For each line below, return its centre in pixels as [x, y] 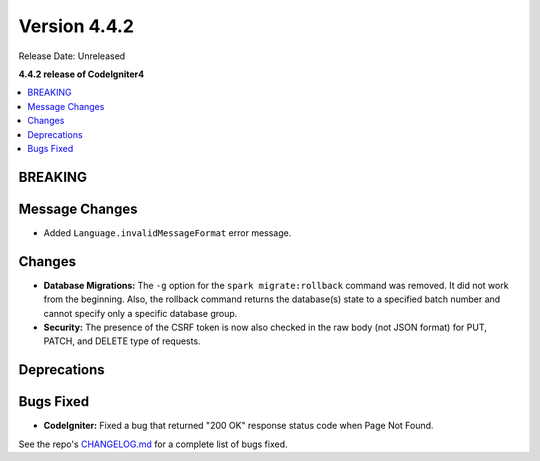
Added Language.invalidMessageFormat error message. [167, 232]
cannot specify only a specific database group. [140, 313]
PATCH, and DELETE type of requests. [122, 341]
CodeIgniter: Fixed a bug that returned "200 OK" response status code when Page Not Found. [238, 426]
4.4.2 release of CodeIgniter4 [81, 74]
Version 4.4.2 [76, 26]
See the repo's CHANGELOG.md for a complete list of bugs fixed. [153, 444]
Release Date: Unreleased [72, 56]
